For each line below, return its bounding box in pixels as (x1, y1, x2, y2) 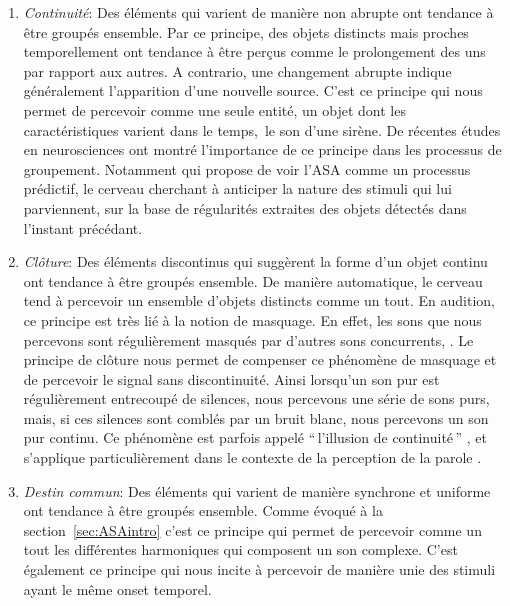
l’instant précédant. (23, 217, 143, 238)
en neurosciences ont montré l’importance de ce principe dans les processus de (23, 139, 502, 160)
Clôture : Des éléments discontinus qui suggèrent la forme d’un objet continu (23, 251, 488, 272)
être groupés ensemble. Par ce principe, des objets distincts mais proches (23, 21, 469, 42)
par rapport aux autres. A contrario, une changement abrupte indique (23, 60, 452, 81)
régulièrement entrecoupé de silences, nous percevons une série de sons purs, (23, 388, 490, 409)
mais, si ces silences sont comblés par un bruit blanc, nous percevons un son (23, 407, 489, 428)
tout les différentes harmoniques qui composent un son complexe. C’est (23, 539, 458, 560)
